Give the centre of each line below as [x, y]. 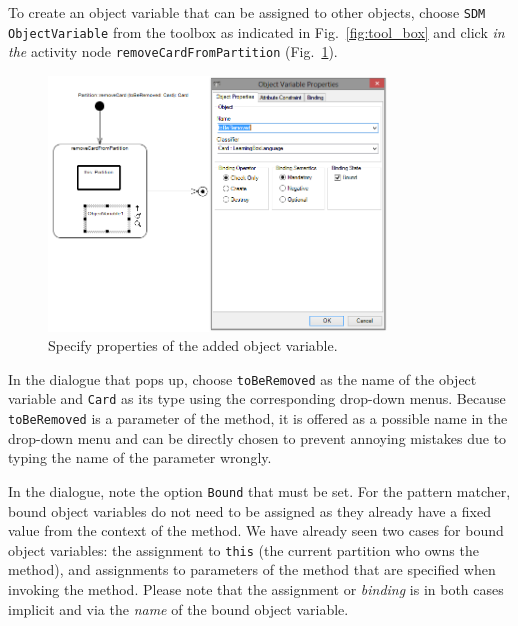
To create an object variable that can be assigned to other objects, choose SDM [247, 12]
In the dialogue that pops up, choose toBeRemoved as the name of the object [242, 378]
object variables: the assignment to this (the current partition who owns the [243, 549]
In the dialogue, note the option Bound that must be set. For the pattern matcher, [259, 490]
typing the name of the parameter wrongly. [140, 457]
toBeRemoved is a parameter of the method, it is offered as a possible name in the [258, 418]
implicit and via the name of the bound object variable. [178, 608]
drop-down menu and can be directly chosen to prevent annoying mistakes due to [257, 437]
